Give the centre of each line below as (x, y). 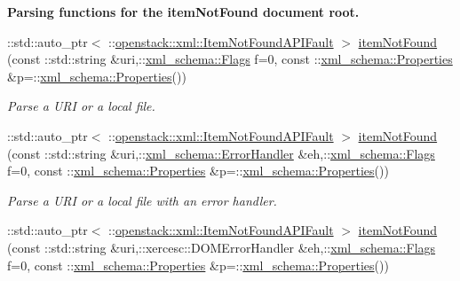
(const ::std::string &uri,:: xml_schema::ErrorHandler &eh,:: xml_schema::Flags (221, 153)
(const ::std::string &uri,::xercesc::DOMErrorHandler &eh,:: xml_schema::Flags (222, 247)
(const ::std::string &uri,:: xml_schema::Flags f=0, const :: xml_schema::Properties (230, 59)
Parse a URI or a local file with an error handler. (142, 200)
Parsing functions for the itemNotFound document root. (183, 12)
